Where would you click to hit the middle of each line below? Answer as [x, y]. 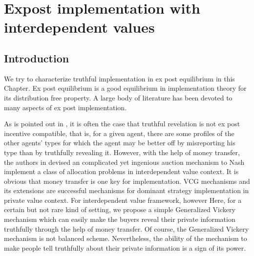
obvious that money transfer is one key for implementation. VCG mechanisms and [127, 181]
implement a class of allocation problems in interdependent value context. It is [121, 171]
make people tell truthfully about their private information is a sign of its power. [125, 247]
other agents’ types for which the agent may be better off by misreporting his [120, 143]
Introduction [37, 58]
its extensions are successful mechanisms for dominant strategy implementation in [127, 190]
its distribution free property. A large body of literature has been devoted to [118, 97]
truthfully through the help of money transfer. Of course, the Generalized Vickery [127, 228]
